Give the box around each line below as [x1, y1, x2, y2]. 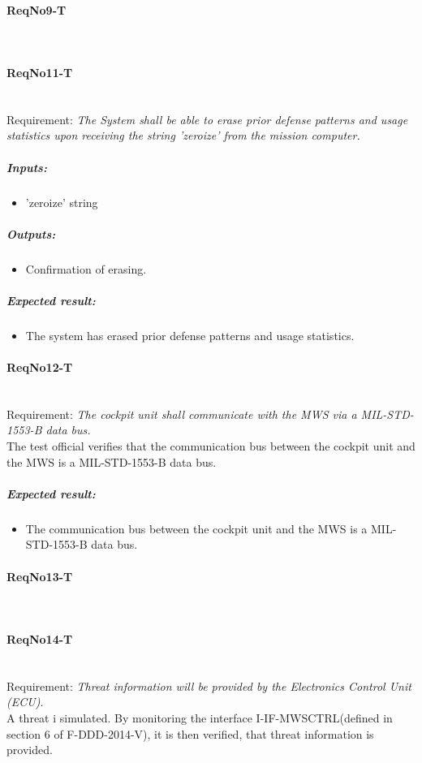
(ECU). [6, 693, 44, 710]
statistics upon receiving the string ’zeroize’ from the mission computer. [6, 127, 360, 144]
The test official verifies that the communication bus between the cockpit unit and [6, 438, 416, 455]
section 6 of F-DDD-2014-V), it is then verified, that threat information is [6, 725, 374, 742]
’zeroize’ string [25, 193, 98, 210]
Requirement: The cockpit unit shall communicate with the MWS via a [6, 405, 357, 422]
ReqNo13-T [6, 567, 73, 584]
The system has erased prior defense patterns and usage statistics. [25, 326, 355, 343]
